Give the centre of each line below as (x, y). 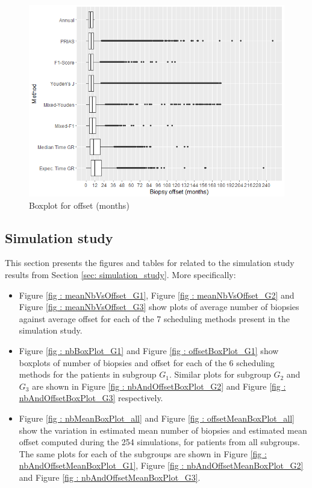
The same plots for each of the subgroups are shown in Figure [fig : (143, 453)
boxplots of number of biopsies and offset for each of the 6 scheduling (147, 362)
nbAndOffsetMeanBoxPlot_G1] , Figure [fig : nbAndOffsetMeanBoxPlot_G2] (161, 465)
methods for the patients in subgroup (88, 374)
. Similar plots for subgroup (220, 374)
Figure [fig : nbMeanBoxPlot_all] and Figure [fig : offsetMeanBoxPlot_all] (157, 418)
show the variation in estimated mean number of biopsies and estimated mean (163, 430)
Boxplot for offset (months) (79, 205)
